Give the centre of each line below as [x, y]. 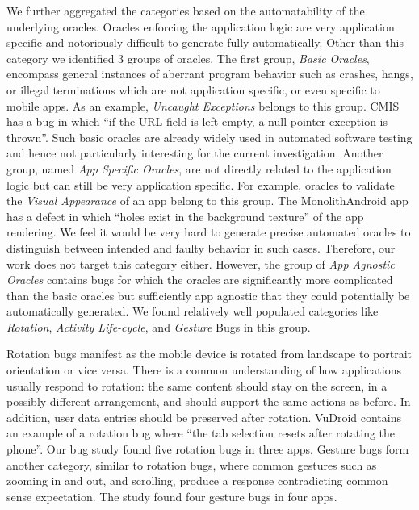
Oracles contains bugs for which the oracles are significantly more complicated [200, 280]
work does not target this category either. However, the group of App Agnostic [201, 263]
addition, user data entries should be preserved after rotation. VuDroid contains [204, 417]
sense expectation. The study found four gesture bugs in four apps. [172, 496]
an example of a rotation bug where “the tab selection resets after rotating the [201, 433]
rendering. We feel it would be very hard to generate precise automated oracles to [209, 232]
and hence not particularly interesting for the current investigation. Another [195, 153]
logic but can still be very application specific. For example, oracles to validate [201, 184]
